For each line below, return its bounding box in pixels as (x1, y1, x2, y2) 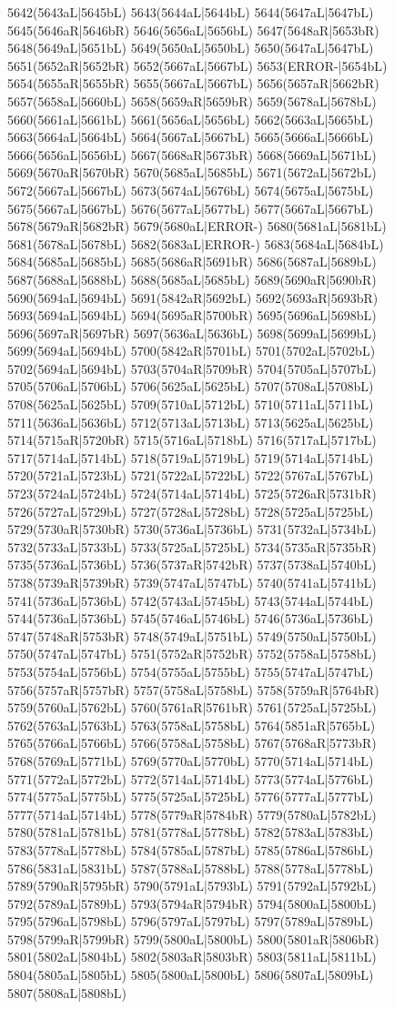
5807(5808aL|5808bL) (7, 983, 127, 1002)
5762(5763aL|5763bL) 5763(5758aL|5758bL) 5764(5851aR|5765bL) (7, 715, 376, 734)
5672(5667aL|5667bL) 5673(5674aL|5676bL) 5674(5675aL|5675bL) (7, 180, 374, 199)
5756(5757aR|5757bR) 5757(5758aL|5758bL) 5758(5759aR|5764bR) (7, 680, 379, 699)
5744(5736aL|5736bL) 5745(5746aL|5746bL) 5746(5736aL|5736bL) (7, 609, 374, 628)
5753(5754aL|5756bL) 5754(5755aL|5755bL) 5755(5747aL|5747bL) (7, 661, 374, 681)
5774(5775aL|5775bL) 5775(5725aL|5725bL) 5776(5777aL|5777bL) (7, 787, 374, 806)
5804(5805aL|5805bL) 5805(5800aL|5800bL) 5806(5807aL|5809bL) (7, 965, 374, 984)
